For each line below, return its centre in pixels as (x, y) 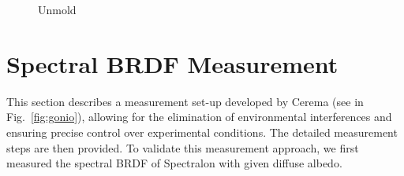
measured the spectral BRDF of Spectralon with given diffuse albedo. (174, 163)
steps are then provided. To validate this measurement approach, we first (183, 147)
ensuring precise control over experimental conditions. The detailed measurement (202, 132)
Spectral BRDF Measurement (172, 63)
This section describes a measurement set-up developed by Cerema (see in (185, 101)
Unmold (57, 9)
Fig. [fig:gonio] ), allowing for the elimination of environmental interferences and (199, 117)
